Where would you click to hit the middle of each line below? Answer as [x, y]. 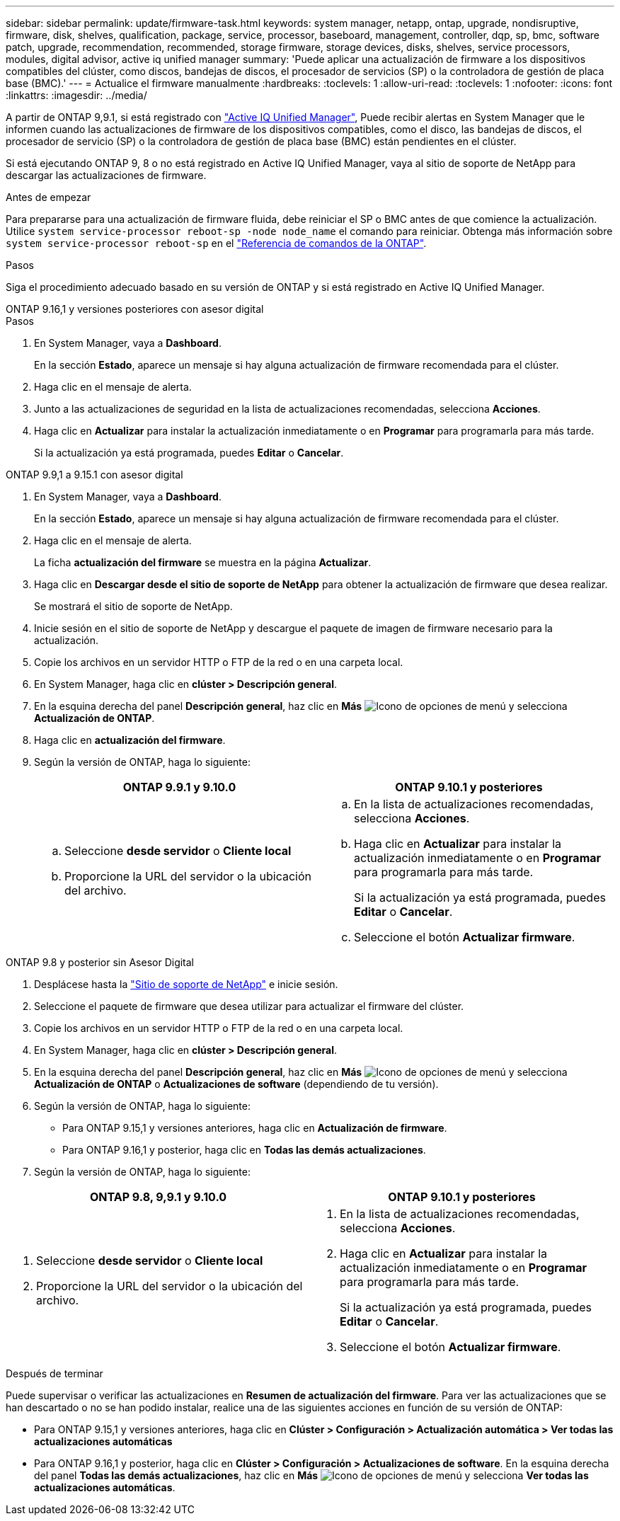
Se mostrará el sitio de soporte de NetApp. [133, 606]
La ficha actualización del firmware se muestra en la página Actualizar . [203, 562]
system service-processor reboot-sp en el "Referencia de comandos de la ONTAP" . [216, 243]
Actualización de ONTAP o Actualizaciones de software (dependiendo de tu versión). [236, 1084]
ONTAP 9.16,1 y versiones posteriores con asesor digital [135, 309]
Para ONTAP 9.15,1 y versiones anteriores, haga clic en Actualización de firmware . [255, 1128]
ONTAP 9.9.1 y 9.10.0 [179, 787]
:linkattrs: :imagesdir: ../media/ [76, 95]
